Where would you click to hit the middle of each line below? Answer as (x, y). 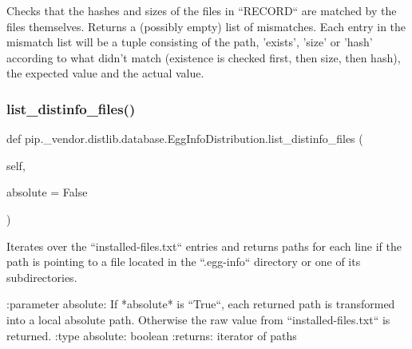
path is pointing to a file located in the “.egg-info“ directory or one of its (184, 262)
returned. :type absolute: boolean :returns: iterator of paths (152, 335)
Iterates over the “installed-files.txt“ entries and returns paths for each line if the (204, 246)
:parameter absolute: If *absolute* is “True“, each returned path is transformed (201, 304)
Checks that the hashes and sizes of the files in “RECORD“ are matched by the (202, 10)
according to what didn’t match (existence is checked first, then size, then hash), (204, 57)
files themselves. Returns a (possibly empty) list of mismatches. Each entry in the (206, 26)
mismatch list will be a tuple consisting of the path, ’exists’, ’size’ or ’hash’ (190, 42)
